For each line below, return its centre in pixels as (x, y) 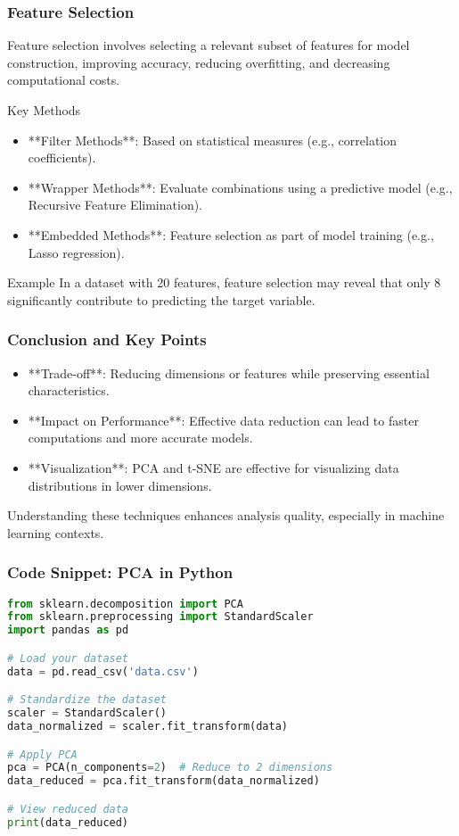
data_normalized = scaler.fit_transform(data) (148, 726)
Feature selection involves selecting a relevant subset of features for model (209, 45)
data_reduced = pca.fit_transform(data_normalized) (164, 781)
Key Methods (44, 110)
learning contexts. (56, 532)
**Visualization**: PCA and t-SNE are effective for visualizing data (213, 467)
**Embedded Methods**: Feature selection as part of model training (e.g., (231, 234)
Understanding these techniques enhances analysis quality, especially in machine (226, 515)
